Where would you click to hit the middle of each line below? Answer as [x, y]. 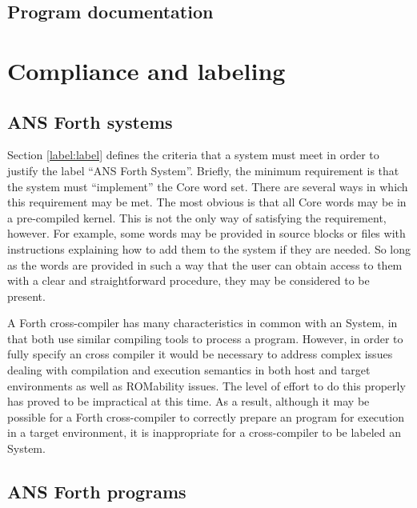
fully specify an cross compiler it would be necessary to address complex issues [200, 354]
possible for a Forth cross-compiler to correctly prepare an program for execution [206, 416]
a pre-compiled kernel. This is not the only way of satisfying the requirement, [197, 217]
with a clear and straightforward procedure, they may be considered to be [188, 280]
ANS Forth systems [90, 121]
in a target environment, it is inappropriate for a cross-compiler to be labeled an [204, 432]
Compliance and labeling [146, 70]
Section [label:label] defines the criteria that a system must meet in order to [193, 155]
